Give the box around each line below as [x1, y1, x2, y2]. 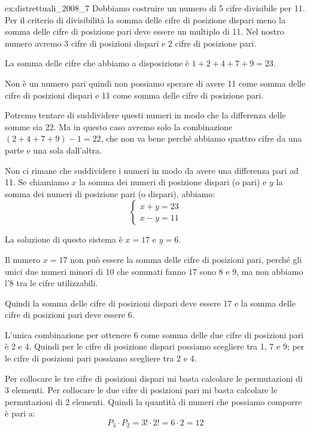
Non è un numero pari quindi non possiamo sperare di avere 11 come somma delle [5, 76, 306, 89]
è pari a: [5, 407, 35, 419]
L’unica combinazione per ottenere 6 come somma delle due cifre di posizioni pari [5, 328, 304, 341]
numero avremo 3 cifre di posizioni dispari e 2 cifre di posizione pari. [5, 36, 257, 49]
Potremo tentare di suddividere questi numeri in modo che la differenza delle [5, 109, 286, 121]
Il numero [5, 253, 41, 265]
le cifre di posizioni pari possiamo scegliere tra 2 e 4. [5, 352, 197, 364]
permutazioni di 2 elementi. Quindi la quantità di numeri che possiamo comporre [5, 395, 302, 408]
